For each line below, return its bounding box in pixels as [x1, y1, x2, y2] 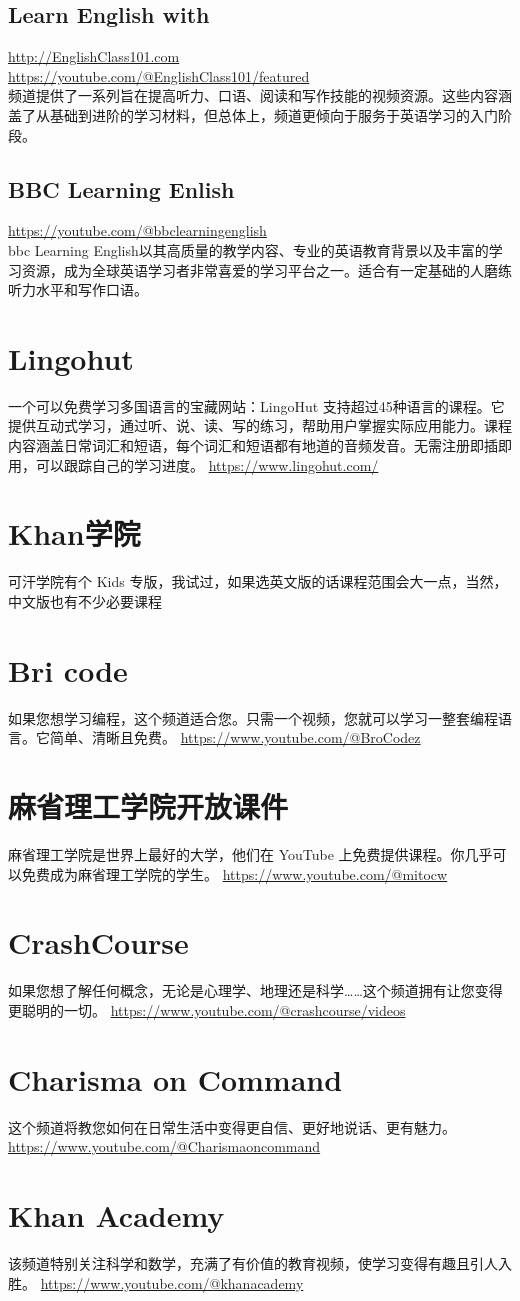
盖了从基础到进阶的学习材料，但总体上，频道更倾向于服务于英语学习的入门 [8, 104, 498, 125]
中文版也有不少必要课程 [8, 590, 162, 611]
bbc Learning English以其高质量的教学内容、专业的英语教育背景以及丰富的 [8, 239, 489, 260]
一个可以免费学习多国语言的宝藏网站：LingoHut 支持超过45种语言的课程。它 [8, 395, 505, 416]
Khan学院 [8, 513, 141, 554]
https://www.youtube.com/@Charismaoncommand [8, 1136, 321, 1157]
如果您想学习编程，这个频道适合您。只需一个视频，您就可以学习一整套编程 [8, 707, 498, 728]
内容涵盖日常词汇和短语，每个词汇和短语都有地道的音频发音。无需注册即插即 [8, 435, 512, 456]
